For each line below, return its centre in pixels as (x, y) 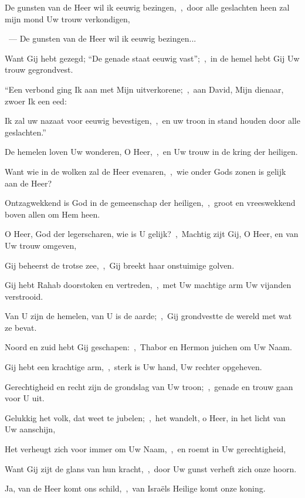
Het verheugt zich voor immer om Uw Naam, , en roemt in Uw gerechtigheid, (145, 449)
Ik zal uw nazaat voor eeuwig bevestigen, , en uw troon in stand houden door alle (152, 121)
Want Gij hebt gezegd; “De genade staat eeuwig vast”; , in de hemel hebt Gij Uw (152, 58)
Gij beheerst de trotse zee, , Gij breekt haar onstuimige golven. (120, 265)
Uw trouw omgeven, (41, 245)
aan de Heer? (28, 183)
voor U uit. (25, 398)
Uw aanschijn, (30, 429)
